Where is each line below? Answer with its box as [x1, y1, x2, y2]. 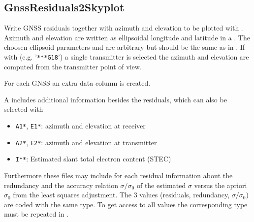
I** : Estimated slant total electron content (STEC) [15, 154, 171, 164]
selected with [4, 104, 43, 114]
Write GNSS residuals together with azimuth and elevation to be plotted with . [4, 23, 243, 33]
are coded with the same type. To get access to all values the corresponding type [4, 199, 248, 209]
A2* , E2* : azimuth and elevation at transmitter [15, 137, 157, 147]
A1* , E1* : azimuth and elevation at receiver [15, 121, 146, 131]
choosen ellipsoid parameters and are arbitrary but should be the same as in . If [4, 42, 245, 52]
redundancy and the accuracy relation [4, 180, 118, 190]
